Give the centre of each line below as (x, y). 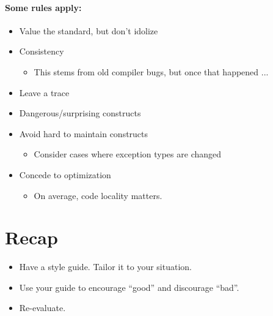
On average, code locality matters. (98, 195)
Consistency (42, 51)
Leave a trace (44, 92)
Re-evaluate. (42, 308)
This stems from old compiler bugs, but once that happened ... (151, 71)
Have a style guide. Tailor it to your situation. (105, 267)
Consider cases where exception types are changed (128, 154)
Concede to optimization (65, 174)
